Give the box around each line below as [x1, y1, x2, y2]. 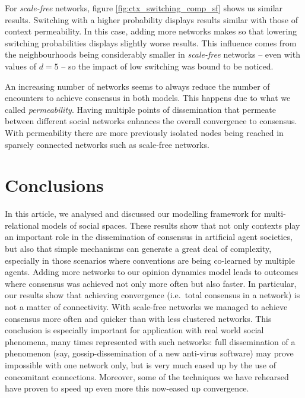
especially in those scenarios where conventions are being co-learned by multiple [5, 254, 295, 266]
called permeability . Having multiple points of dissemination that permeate [5, 103, 276, 115]
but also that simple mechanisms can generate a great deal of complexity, [5, 242, 272, 255]
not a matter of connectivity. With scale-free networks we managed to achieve [5, 301, 288, 312]
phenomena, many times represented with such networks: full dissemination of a [5, 335, 296, 348]
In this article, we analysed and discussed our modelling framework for [5, 207, 262, 220]
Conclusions [5, 173, 104, 197]
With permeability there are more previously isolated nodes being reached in [5, 126, 284, 138]
